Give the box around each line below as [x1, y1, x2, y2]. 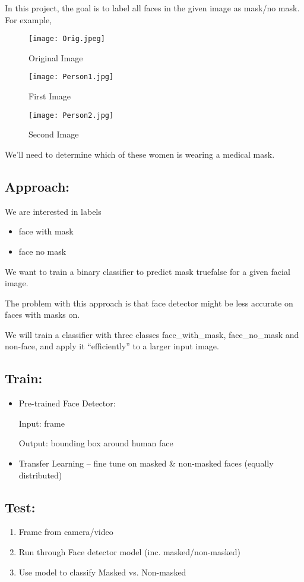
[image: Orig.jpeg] [28, 35, 105, 43]
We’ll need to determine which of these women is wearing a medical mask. [5, 148, 275, 160]
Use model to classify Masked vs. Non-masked [18, 565, 186, 578]
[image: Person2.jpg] [28, 111, 114, 120]
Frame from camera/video [18, 525, 113, 538]
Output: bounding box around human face [18, 437, 173, 449]
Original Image [28, 51, 83, 64]
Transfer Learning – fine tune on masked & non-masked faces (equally [18, 457, 274, 470]
